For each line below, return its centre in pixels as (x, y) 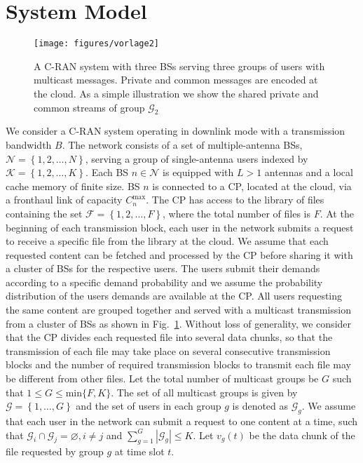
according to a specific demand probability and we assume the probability (164, 282)
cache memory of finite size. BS (73, 186)
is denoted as (260, 406)
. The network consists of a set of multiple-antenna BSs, (182, 144)
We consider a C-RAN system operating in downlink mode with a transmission (176, 131)
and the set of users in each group (149, 406)
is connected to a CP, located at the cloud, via (252, 186)
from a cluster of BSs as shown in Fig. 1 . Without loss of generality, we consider (179, 323)
